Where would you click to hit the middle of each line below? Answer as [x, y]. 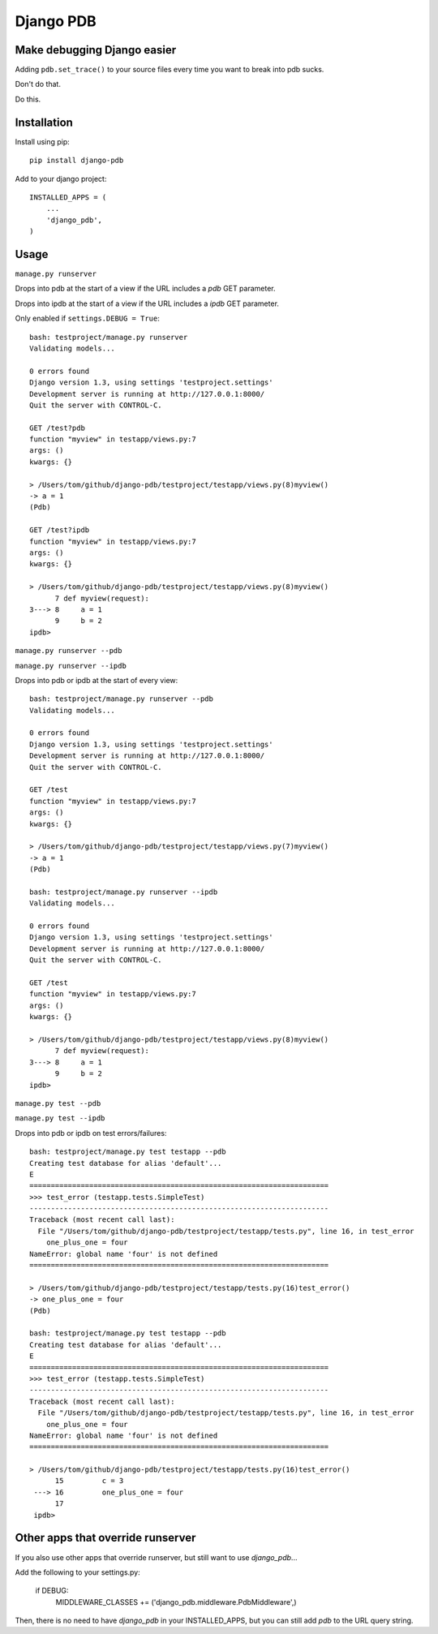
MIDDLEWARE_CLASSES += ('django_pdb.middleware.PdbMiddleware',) [176, 1602]
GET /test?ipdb [60, 530]
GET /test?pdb [57, 428]
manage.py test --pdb [58, 1103]
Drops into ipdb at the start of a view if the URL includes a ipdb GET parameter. [147, 303]
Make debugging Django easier [96, 50]
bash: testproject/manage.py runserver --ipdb [124, 892]
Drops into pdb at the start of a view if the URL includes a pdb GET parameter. [145, 289]
